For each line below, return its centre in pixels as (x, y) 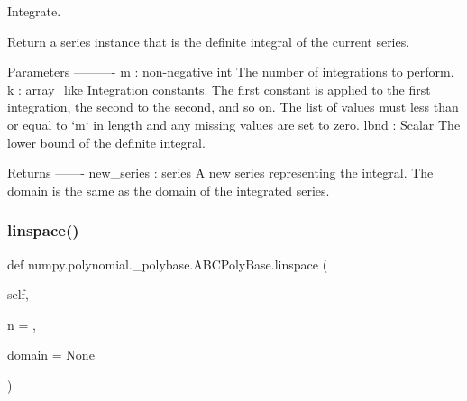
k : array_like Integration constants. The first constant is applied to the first (219, 89)
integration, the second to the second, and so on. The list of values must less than (233, 107)
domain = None (51, 355)
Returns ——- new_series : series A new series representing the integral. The (220, 173)
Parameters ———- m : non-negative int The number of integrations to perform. (231, 72)
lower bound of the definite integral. (106, 142)
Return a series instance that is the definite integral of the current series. (209, 41)
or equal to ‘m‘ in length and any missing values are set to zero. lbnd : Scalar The (234, 124)
